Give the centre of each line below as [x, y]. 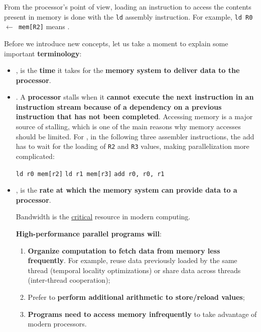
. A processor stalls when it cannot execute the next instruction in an [135, 97]
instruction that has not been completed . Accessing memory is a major [134, 116]
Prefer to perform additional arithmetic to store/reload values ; [136, 297]
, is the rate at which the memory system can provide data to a [126, 190]
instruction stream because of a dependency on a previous [119, 106]
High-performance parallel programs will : [89, 233]
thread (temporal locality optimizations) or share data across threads [134, 270]
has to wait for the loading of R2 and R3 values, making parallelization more [133, 146]
